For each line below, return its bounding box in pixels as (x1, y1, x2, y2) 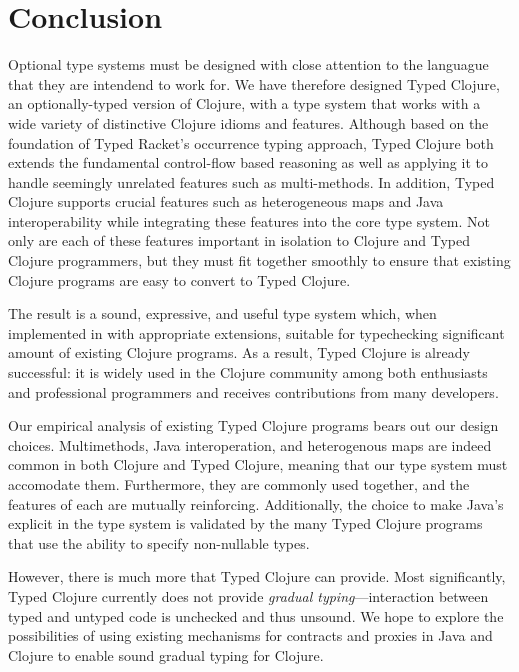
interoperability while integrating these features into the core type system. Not (8, 210, 490, 231)
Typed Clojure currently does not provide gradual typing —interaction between (8, 585, 489, 606)
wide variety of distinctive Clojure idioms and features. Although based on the (8, 112, 489, 133)
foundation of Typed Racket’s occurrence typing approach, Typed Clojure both (8, 132, 494, 153)
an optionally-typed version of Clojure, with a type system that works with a (8, 93, 481, 114)
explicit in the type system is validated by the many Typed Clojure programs (8, 513, 483, 534)
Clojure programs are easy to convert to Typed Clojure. (8, 269, 351, 290)
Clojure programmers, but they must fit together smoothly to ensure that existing (8, 250, 511, 271)
